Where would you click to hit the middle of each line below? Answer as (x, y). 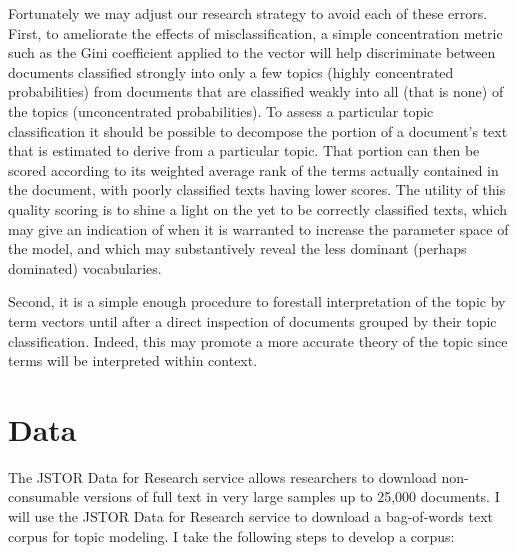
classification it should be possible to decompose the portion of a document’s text (258, 130)
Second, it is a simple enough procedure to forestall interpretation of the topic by (257, 301)
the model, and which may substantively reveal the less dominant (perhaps (237, 248)
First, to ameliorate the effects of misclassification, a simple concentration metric (255, 32)
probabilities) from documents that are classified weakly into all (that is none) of (256, 91)
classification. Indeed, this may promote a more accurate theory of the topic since (258, 340)
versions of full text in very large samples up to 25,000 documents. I (291, 496)
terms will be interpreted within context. (133, 360)
